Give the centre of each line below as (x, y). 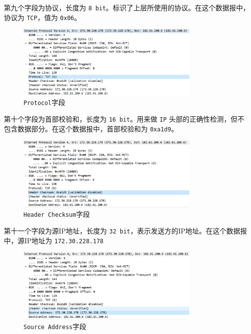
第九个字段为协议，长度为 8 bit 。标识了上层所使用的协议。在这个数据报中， (127, 7)
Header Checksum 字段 (57, 214)
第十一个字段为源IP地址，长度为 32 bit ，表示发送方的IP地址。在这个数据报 (125, 231)
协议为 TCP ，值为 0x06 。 (43, 17)
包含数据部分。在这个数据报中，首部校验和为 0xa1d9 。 (91, 128)
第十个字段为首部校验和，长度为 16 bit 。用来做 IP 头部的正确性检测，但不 (124, 119)
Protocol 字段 (45, 102)
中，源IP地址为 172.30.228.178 (54, 240)
